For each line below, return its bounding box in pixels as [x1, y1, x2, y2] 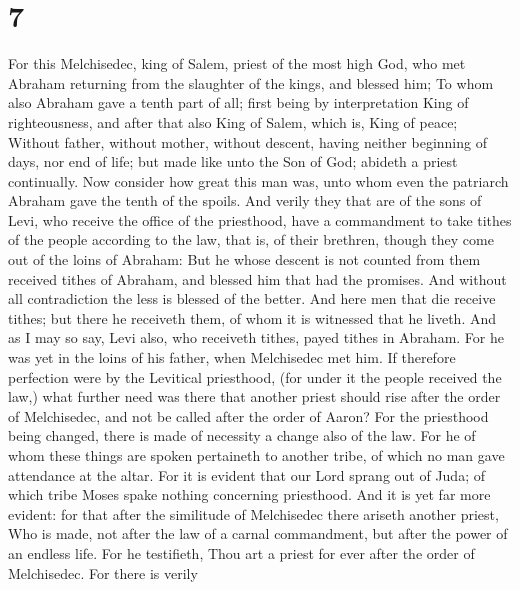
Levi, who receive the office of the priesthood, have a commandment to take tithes [8, 209, 512, 230]
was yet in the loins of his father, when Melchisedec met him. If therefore [8, 347, 456, 368]
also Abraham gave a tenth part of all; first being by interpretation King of [8, 92, 469, 113]
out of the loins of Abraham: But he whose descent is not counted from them [8, 249, 481, 270]
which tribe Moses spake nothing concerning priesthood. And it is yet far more [8, 484, 491, 505]
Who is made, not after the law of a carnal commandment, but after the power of [8, 523, 508, 544]
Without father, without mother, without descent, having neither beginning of [8, 131, 487, 152]
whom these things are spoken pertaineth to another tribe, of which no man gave [8, 445, 505, 465]
